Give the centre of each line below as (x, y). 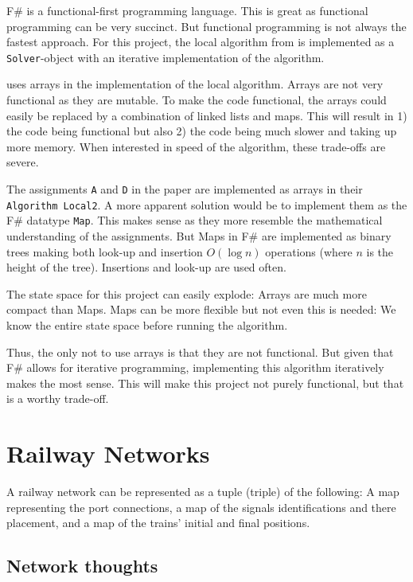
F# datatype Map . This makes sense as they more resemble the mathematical (195, 220)
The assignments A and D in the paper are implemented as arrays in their (185, 189)
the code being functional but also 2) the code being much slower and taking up (202, 131)
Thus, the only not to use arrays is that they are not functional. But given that (200, 352)
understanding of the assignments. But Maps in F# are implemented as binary (199, 235)
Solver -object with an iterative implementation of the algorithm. (166, 57)
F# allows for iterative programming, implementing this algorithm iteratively (195, 367)
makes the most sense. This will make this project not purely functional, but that (205, 383)
